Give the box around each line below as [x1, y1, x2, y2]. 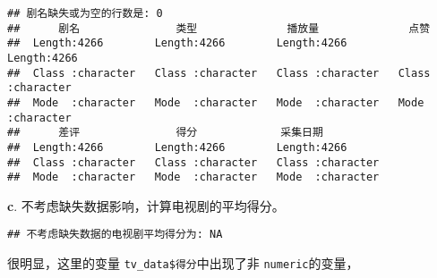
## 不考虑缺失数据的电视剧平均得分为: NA [7, 228, 223, 241]
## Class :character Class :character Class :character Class [7, 66, 431, 80]
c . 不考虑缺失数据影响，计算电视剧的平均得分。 [7, 196, 285, 215]
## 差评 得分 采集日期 [7, 126, 323, 139]
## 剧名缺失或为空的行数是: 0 [7, 7, 163, 20]
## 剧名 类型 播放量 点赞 [7, 21, 431, 35]
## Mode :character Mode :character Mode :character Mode [7, 96, 424, 109]
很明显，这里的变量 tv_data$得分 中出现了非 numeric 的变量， [7, 254, 359, 273]
